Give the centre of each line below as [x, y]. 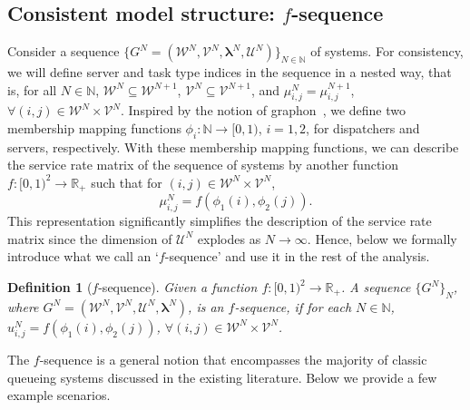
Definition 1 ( [50, 287]
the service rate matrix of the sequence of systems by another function [203, 165]
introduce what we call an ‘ [83, 256]
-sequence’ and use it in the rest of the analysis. [297, 256]
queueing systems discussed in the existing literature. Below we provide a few [222, 377]
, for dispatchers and [363, 127]
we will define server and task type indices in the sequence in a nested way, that [230, 72]
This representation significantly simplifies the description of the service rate [220, 221]
